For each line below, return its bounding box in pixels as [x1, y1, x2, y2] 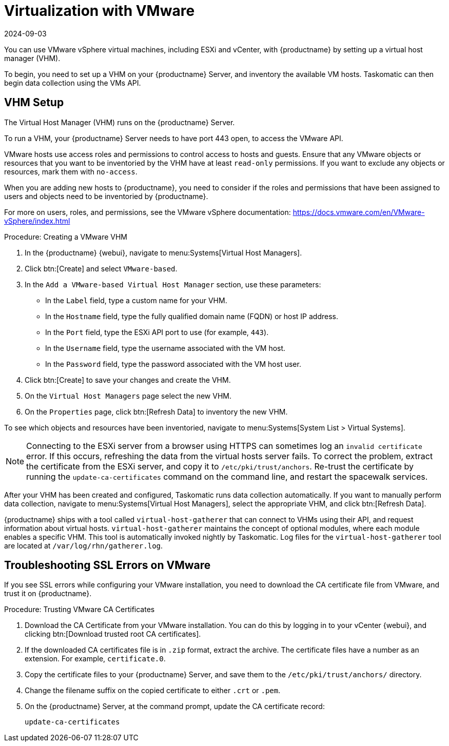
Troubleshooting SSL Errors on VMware [4, 559, 211, 572]
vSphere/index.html [4, 216, 70, 225]
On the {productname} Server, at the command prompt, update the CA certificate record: [25, 702, 325, 711]
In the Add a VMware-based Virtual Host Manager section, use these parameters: [25, 280, 321, 289]
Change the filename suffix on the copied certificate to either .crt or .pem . [25, 686, 281, 695]
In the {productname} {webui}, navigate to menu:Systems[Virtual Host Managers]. [25, 248, 302, 257]
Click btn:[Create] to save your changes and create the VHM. [25, 375, 231, 384]
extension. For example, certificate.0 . [25, 654, 166, 663]
